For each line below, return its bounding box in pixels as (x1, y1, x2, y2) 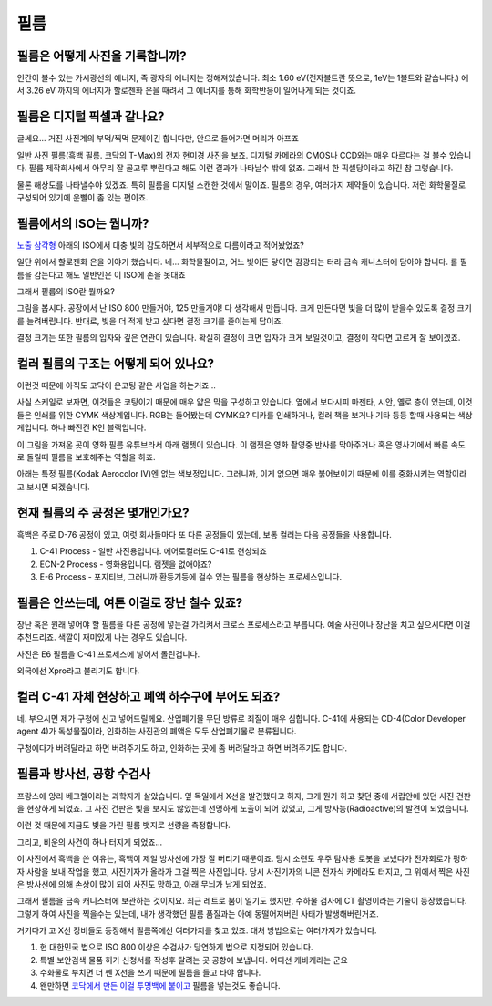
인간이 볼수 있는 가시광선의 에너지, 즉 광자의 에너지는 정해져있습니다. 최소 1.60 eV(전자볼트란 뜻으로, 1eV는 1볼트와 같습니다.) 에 (16, 73, 469, 84)
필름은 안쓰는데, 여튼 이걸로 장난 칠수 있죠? (16, 595, 243, 611)
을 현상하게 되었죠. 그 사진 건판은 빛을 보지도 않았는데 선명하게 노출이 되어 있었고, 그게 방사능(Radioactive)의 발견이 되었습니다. (16, 803, 469, 814)
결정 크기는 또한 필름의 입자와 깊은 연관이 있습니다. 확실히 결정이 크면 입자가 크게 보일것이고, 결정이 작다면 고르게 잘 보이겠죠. (16, 333, 461, 344)
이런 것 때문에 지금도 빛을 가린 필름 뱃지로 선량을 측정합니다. (16, 820, 231, 831)
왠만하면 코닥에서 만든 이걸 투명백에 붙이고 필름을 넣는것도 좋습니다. (39, 980, 281, 991)
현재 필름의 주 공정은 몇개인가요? (16, 505, 190, 520)
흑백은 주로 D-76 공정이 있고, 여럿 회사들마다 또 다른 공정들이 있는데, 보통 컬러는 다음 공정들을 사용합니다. (16, 529, 392, 539)
